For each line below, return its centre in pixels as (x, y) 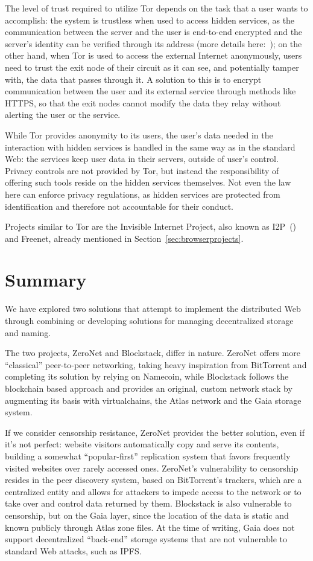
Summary (46, 280)
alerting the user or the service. (63, 115)
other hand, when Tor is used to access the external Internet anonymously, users (153, 55)
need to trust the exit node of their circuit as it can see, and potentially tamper (152, 67)
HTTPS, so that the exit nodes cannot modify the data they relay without (143, 102)
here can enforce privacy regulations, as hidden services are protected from (143, 194)
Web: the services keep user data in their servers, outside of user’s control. (142, 159)
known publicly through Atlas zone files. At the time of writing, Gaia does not (150, 527)
